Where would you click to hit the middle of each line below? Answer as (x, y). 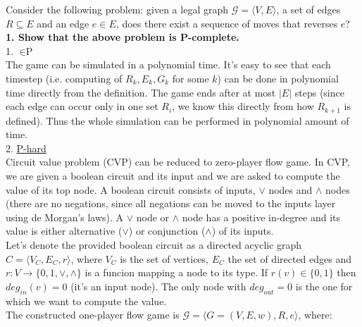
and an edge (63, 23)
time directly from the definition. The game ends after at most (141, 92)
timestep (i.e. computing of (64, 78)
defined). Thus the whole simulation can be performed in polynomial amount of (177, 120)
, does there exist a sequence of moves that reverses (227, 23)
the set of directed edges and (290, 258)
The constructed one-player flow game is (93, 315)
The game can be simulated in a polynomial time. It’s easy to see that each (168, 64)
